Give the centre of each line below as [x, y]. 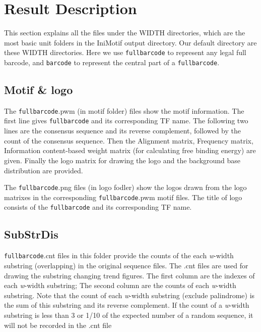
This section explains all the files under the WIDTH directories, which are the [125, 33]
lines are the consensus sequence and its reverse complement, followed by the [122, 131]
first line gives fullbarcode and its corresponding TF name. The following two [126, 121]
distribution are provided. [44, 170]
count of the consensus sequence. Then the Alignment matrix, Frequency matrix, [129, 140]
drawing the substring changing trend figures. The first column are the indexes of [129, 275]
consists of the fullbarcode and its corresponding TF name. [98, 207]
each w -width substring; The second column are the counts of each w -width [120, 285]
